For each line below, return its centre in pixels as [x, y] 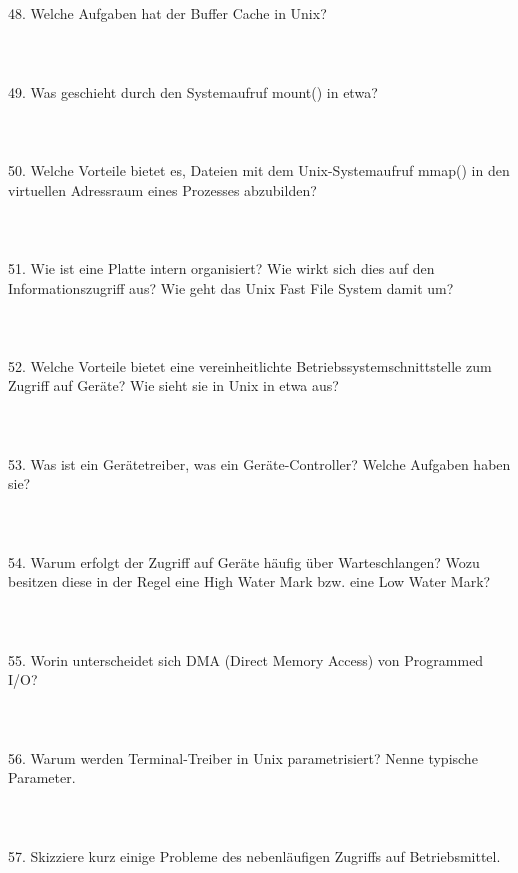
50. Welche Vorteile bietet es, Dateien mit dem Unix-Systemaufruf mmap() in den [259, 169]
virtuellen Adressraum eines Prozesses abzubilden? [162, 189]
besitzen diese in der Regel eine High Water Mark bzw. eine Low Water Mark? [249, 581]
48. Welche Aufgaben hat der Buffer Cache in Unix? [167, 13]
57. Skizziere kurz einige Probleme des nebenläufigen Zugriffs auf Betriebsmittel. [254, 855]
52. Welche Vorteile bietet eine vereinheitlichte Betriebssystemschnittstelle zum [250, 365]
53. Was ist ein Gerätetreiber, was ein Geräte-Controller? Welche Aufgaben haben [259, 463]
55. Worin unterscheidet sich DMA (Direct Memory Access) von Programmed [246, 659]
